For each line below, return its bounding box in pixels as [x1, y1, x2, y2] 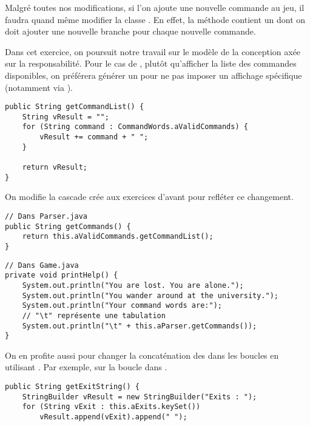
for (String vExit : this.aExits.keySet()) [22, 402, 201, 411]
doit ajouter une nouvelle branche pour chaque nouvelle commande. [5, 25, 256, 38]
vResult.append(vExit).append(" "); [39, 413, 187, 422]
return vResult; [22, 163, 88, 172]
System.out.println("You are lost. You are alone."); [22, 281, 244, 290]
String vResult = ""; [22, 112, 109, 121]
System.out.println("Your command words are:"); [22, 301, 222, 310]
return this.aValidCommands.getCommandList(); [22, 232, 214, 241]
